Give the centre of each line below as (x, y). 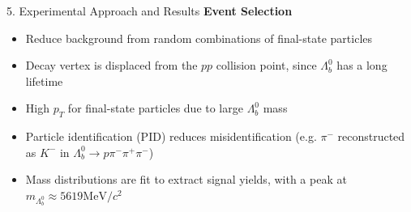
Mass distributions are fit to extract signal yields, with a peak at (186, 179)
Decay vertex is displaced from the (111, 65)
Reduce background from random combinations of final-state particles (199, 38)
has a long (362, 65)
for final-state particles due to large (155, 108)
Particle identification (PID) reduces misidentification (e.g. (171, 136)
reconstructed (371, 136)
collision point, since (266, 65)
